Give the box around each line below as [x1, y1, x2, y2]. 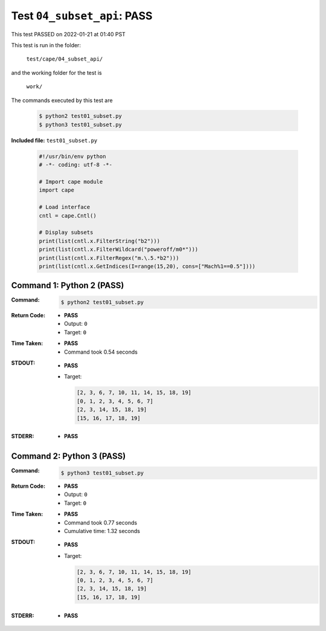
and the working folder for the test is [11, 69, 102, 76]
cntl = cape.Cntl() [39, 212, 97, 219]
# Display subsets [39, 229, 94, 236]
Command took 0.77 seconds [64, 519, 138, 526]
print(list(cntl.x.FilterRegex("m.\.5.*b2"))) [39, 254, 179, 261]
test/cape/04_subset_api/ [26, 56, 103, 63]
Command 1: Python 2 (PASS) [11, 280, 124, 291]
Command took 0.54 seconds [64, 348, 138, 355]
